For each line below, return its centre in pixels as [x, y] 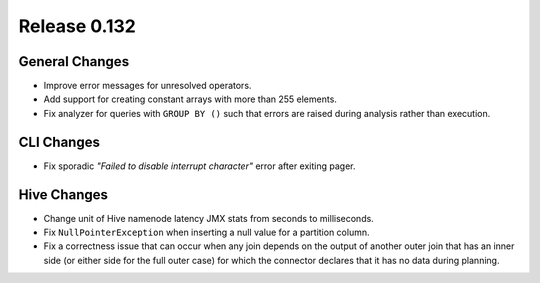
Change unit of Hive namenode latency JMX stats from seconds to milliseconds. [208, 218]
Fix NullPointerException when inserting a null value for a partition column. [206, 232]
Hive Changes [63, 194]
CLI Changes [59, 141]
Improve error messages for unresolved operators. [147, 86]
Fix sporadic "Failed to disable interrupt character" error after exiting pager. [199, 166]
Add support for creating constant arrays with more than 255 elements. [190, 99]
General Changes [74, 61]
